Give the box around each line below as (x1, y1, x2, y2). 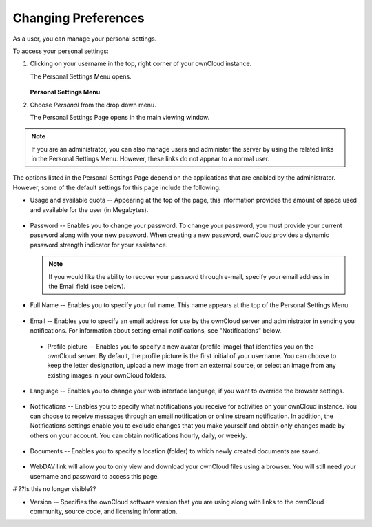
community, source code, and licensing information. (30, 507, 178, 515)
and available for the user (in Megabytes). (30, 205, 149, 214)
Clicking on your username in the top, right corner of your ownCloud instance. (30, 59, 252, 68)
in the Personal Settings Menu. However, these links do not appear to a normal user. (31, 155, 270, 163)
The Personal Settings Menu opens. (30, 72, 132, 81)
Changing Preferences (12, 10, 145, 25)
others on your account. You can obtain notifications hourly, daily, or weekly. (30, 431, 248, 440)
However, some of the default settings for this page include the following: (12, 183, 221, 192)
